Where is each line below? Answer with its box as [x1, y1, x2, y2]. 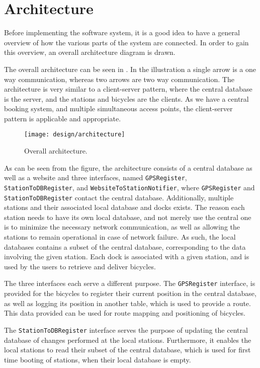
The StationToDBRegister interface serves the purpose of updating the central [4, 324, 248, 335]
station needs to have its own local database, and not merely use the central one [4, 211, 251, 222]
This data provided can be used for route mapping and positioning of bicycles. [4, 308, 245, 318]
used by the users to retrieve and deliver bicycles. [4, 261, 156, 271]
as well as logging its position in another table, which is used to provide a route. [4, 298, 251, 308]
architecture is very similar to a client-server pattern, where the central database [4, 84, 252, 94]
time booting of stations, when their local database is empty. [4, 354, 191, 364]
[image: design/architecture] [24, 131, 125, 138]
